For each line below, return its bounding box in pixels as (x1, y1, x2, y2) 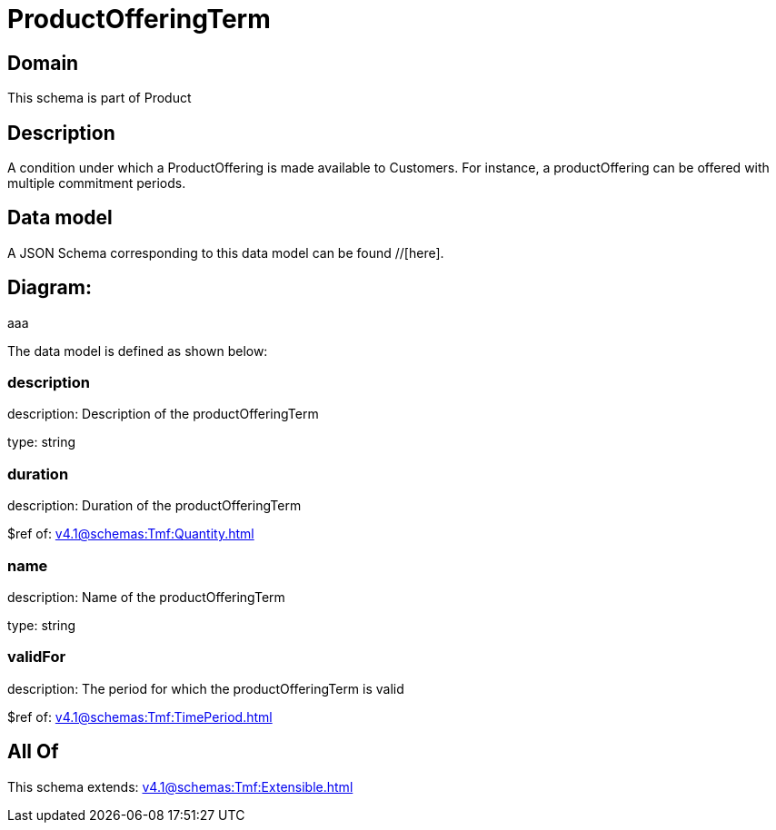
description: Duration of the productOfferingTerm (7, 498, 302, 514)
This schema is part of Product (7, 90, 192, 106)
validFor (7, 647, 66, 667)
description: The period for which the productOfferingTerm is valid (7, 680, 404, 697)
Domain (7, 51, 79, 74)
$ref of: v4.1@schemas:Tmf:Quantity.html (7, 526, 254, 542)
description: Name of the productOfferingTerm (7, 588, 285, 605)
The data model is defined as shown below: (7, 342, 268, 359)
